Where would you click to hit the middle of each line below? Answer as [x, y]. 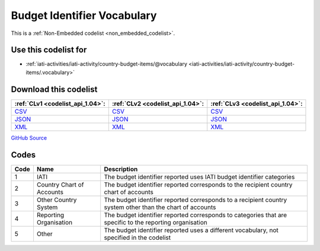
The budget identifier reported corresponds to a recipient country [196, 199]
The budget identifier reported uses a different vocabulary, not [191, 230]
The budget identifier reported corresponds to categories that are [196, 215]
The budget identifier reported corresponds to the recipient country [198, 185]
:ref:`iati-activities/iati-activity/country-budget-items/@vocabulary [107, 64]
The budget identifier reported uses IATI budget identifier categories [199, 176]
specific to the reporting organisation [156, 222]
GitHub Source [29, 138]
